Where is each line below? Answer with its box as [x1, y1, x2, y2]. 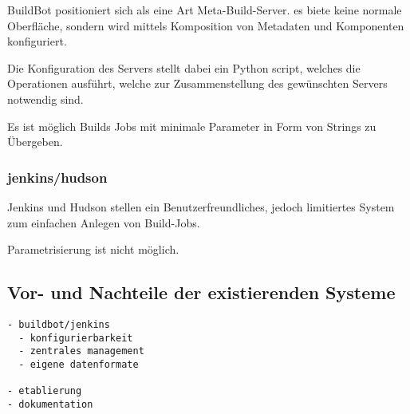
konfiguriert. [7, 33, 67, 49]
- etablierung [7, 385, 82, 397]
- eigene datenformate [18, 358, 139, 370]
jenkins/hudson [7, 167, 108, 187]
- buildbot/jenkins [7, 318, 110, 330]
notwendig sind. [7, 90, 84, 107]
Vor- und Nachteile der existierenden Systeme [7, 280, 396, 305]
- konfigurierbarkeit [18, 332, 133, 344]
